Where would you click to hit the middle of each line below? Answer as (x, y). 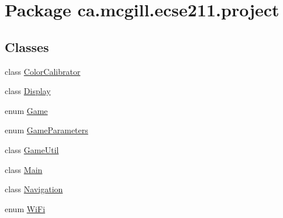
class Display (28, 91)
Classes (27, 46)
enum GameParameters (46, 130)
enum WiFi (25, 208)
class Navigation (34, 189)
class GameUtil (32, 149)
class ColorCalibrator (43, 71)
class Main (24, 169)
